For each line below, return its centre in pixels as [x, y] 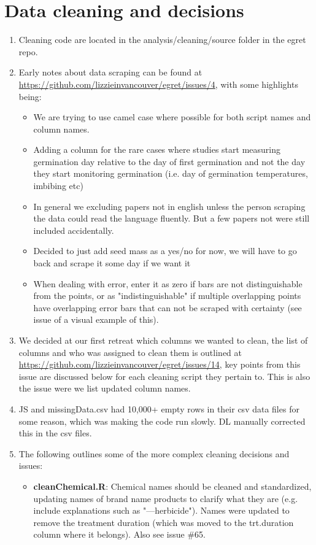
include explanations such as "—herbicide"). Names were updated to [161, 510]
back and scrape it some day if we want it [112, 263]
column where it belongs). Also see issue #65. [119, 534]
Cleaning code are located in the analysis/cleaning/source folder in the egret [162, 40]
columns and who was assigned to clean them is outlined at [130, 352]
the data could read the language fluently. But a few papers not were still [171, 218]
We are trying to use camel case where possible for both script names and [172, 117]
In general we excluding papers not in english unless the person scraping [169, 206]
